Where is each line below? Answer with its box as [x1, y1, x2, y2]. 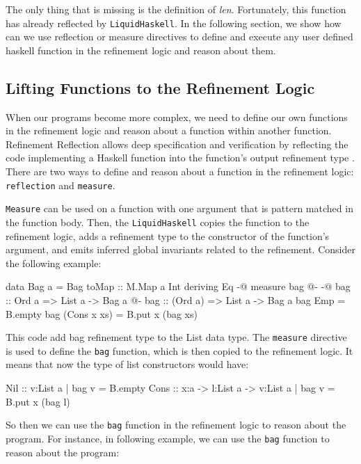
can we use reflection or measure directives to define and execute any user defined [6, 29, 353, 44]
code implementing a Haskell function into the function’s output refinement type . [6, 150, 355, 165]
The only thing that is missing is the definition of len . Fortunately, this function [6, 2, 346, 16]
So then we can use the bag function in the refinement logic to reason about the [6, 417, 346, 432]
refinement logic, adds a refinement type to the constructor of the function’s [6, 228, 330, 243]
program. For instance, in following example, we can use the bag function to [6, 431, 330, 445]
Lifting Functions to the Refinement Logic [6, 77, 315, 98]
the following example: [6, 255, 102, 270]
